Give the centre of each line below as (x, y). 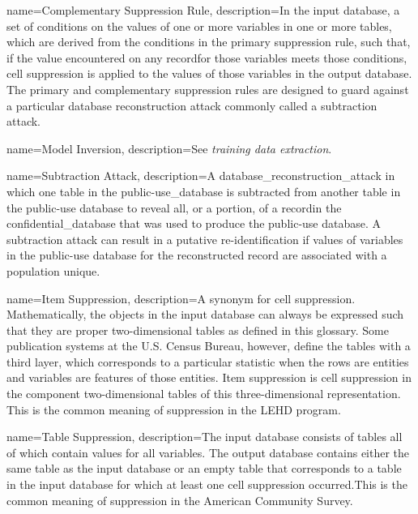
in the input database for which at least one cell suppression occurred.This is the (207, 484)
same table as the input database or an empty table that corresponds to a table (204, 468)
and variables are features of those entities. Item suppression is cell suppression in (209, 377)
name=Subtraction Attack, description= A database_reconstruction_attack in (201, 176)
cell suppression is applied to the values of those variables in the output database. (209, 73)
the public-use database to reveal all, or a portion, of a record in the (174, 207)
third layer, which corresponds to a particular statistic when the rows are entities (208, 361)
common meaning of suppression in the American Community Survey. (180, 500)
